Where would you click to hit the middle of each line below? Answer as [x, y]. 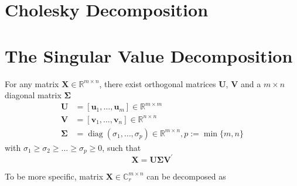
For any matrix [32, 83]
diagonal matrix [33, 95]
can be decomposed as [186, 176]
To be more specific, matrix [54, 176]
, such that [122, 147]
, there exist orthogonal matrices [158, 83]
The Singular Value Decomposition [149, 55]
